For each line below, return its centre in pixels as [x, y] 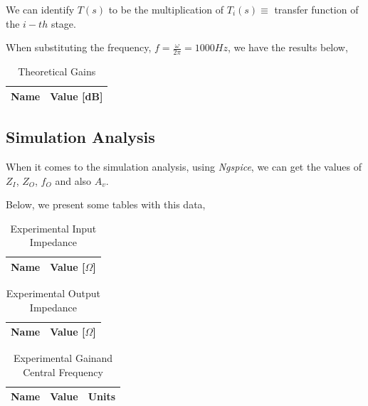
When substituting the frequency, [79, 47]
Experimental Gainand [63, 358]
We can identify [40, 9]
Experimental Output [53, 293]
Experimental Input [53, 228]
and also [73, 180]
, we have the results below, [288, 47]
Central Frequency [63, 372]
